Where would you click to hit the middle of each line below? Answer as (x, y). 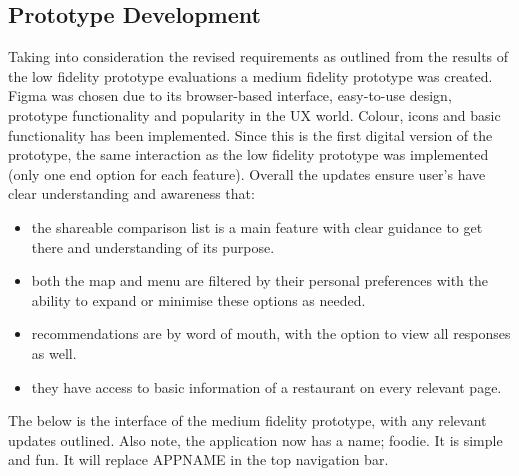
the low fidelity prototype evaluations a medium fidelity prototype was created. (250, 75)
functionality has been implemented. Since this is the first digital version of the (250, 134)
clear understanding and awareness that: (131, 193)
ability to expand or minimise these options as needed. (198, 299)
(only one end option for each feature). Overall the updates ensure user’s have (247, 173)
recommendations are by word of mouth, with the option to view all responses (271, 333)
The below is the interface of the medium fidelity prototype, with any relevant (247, 420)
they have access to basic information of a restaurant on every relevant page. (266, 386)
